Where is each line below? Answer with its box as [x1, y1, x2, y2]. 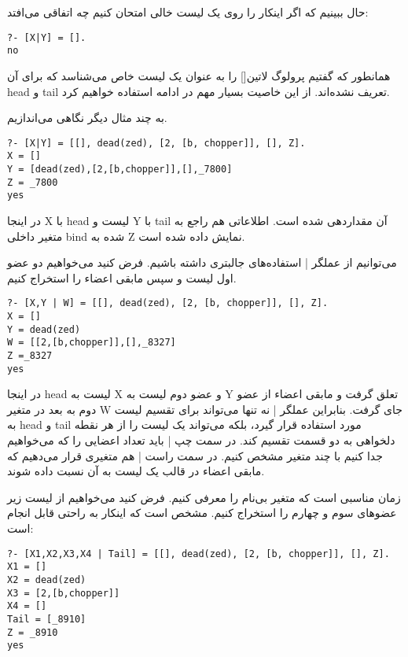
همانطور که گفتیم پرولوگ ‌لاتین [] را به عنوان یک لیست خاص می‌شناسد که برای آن [7, 67, 391, 83]
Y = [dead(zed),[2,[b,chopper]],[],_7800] [7, 164, 233, 175]
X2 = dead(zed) [7, 574, 86, 585]
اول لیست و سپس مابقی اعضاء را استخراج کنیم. [7, 269, 237, 286]
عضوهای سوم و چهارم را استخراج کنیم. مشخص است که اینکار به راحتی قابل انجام [7, 504, 397, 521]
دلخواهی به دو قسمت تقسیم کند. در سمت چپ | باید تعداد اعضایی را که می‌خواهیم [7, 432, 395, 448]
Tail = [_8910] [7, 613, 86, 625]
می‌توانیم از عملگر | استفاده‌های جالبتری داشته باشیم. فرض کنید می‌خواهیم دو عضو [7, 254, 397, 271]
